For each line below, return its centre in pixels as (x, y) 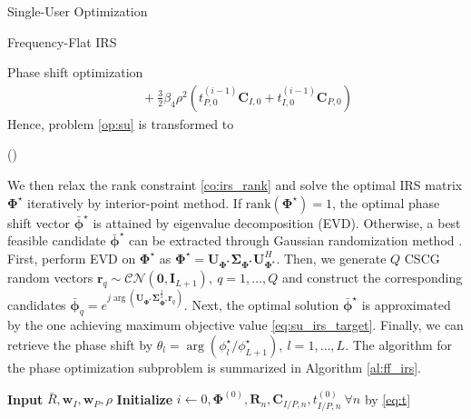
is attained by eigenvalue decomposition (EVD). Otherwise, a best (277, 222)
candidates (37, 304)
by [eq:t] (388, 399)
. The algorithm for (399, 344)
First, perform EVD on (72, 258)
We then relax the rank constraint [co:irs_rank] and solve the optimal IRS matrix (235, 185)
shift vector (39, 222)
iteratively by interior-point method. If (134, 202)
